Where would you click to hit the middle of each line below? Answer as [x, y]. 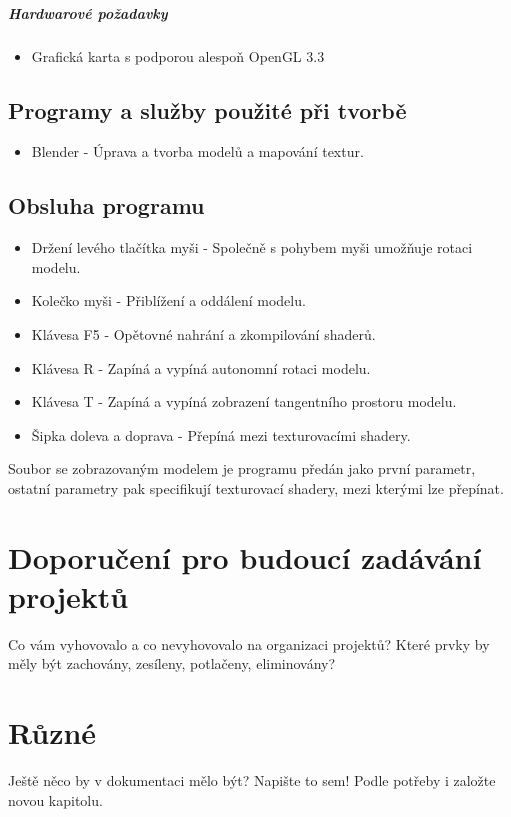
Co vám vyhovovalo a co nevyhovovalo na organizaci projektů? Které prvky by [249, 643]
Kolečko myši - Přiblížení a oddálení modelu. [168, 300]
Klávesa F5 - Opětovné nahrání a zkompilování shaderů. [203, 333]
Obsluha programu [106, 205]
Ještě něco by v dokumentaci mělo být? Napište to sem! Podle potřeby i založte [252, 780]
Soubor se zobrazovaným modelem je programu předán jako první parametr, [242, 468]
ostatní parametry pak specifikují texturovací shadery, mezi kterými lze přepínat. [256, 487]
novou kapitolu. [55, 799]
